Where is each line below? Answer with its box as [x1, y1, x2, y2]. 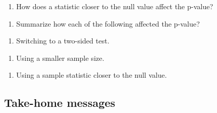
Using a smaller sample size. [16, 52, 104, 63]
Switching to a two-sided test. [16, 35, 110, 46]
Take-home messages [4, 95, 116, 110]
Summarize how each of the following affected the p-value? [16, 18, 200, 29]
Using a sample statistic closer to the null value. [16, 70, 167, 80]
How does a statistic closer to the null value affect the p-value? [16, 1, 213, 11]
